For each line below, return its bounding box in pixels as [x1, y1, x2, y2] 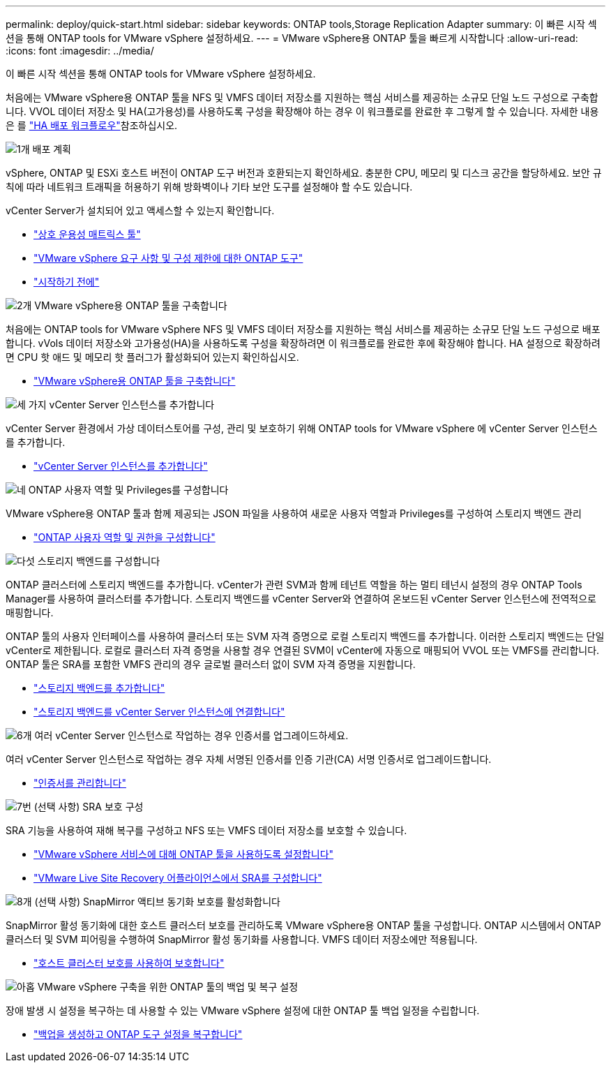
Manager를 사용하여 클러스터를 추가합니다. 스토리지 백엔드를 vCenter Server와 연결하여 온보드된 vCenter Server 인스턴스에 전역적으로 [6, 593, 596, 605]
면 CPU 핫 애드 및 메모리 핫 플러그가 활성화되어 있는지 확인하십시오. [6, 351, 299, 363]
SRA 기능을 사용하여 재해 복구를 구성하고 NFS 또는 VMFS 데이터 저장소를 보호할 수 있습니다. [6, 824, 407, 836]
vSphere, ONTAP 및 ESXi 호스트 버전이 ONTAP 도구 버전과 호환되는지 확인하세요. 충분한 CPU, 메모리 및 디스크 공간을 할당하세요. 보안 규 [6, 167, 602, 179]
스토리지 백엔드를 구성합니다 [37, 555, 160, 567]
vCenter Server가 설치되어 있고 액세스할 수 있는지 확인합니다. [6, 205, 275, 216]
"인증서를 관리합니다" [33, 777, 126, 789]
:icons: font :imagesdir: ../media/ [6, 45, 154, 57]
